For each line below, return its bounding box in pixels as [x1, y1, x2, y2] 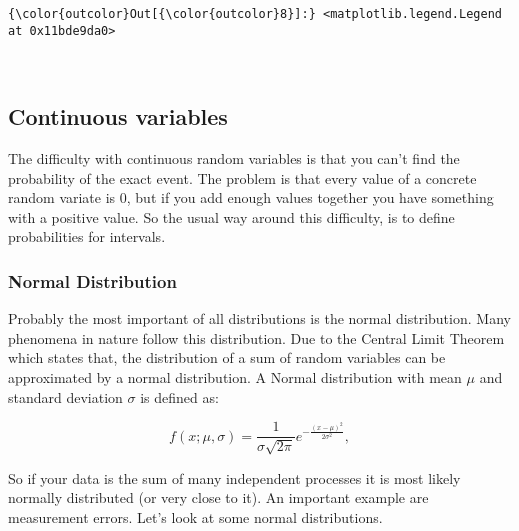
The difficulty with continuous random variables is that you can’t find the [8, 148, 460, 169]
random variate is [8, 187, 116, 208]
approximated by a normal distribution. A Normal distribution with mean [8, 367, 462, 388]
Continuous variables [8, 101, 228, 132]
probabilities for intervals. [8, 226, 166, 247]
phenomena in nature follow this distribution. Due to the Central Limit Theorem [8, 327, 505, 348]
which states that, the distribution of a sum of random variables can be [8, 347, 446, 368]
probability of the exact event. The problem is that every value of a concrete [8, 167, 477, 188]
